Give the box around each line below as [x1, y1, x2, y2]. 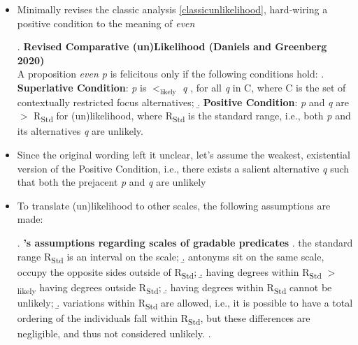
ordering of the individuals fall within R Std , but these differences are [17, 311, 310, 327]
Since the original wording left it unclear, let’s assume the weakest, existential [17, 147, 350, 162]
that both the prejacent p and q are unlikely [17, 175, 206, 189]
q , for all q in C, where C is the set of [182, 80, 346, 94]
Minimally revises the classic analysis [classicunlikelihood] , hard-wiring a [17, 2, 328, 16]
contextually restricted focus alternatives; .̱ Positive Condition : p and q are [17, 94, 349, 109]
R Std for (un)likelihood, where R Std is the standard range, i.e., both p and [34, 108, 351, 125]
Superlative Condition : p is [17, 80, 147, 94]
